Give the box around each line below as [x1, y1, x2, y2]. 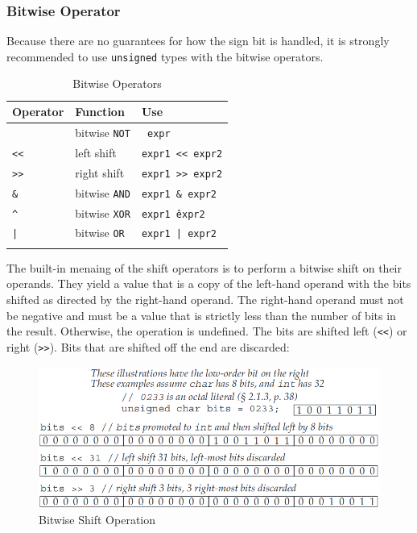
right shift [75, 164, 125, 181]
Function [75, 103, 125, 120]
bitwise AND [75, 184, 130, 201]
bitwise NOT [75, 123, 130, 140]
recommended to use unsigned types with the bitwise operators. [6, 48, 324, 65]
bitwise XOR [75, 204, 130, 221]
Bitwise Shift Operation [39, 511, 155, 528]
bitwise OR [75, 224, 125, 241]
